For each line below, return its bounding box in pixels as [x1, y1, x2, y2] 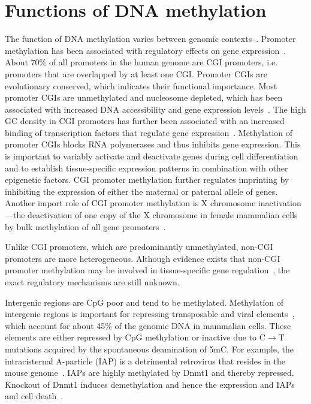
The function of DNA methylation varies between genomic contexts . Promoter [5, 32, 296, 45]
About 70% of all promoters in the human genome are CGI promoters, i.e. [5, 56, 278, 68]
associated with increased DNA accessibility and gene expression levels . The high [5, 102, 306, 115]
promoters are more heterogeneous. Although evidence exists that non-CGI [5, 252, 280, 264]
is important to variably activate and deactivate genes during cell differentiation [5, 150, 298, 162]
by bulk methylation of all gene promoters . [5, 220, 166, 233]
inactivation [258, 197, 301, 209]
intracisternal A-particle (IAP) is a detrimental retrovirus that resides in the [5, 354, 285, 367]
